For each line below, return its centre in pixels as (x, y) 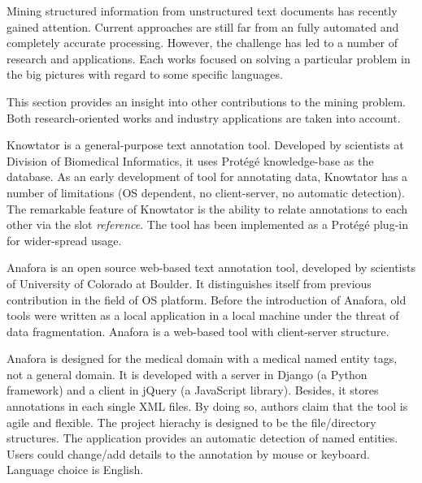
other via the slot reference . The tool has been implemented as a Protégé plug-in (207, 224)
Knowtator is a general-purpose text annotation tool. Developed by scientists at (205, 145)
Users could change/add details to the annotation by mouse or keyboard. (188, 453)
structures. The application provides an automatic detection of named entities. (202, 438)
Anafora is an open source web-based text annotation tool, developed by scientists (211, 267)
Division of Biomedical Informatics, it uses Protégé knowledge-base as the (190, 160)
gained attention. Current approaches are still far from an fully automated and (203, 26)
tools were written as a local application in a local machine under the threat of (203, 315)
